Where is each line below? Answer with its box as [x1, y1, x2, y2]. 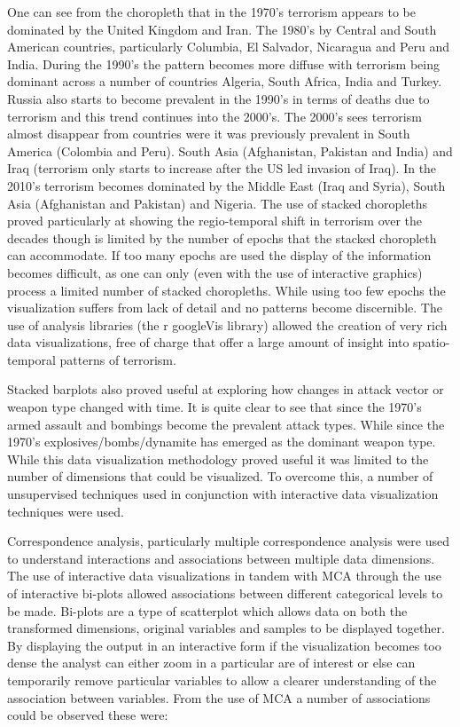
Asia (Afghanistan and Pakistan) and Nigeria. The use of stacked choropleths [7, 194, 428, 212]
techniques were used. [7, 502, 125, 520]
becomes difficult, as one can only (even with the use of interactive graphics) [7, 263, 423, 281]
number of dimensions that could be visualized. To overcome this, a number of [7, 467, 433, 486]
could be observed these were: [7, 706, 168, 724]
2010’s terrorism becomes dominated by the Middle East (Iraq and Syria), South [7, 176, 446, 194]
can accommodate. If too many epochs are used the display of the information [7, 246, 432, 265]
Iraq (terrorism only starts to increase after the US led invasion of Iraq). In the [7, 159, 437, 178]
